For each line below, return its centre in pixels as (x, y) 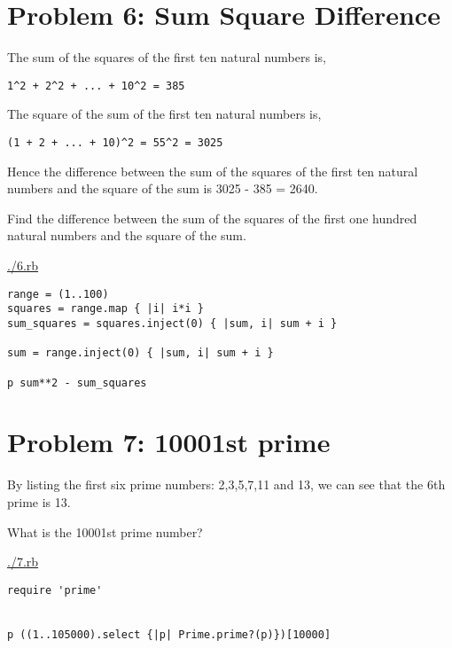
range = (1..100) (58, 294)
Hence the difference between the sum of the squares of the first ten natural (213, 171)
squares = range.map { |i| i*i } (105, 309)
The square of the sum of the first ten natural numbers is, (164, 114)
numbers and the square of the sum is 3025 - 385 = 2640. (163, 188)
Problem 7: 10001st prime (169, 442)
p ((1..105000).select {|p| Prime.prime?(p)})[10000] (169, 634)
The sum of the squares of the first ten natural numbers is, (167, 57)
